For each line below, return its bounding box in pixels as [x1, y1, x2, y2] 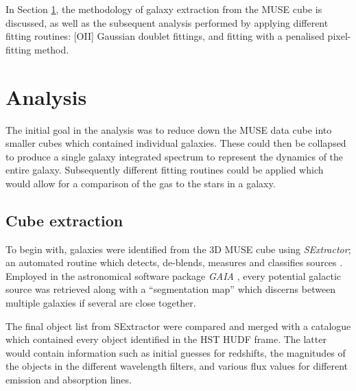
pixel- [327, 29, 351, 43]
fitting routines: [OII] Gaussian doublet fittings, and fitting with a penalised [5, 29, 324, 43]
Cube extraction [5, 209, 123, 230]
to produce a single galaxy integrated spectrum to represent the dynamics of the [5, 149, 344, 163]
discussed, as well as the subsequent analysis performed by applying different [5, 15, 329, 29]
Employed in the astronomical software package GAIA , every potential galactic [5, 268, 341, 283]
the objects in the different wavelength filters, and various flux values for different [5, 359, 348, 373]
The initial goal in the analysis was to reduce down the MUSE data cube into [5, 122, 332, 137]
